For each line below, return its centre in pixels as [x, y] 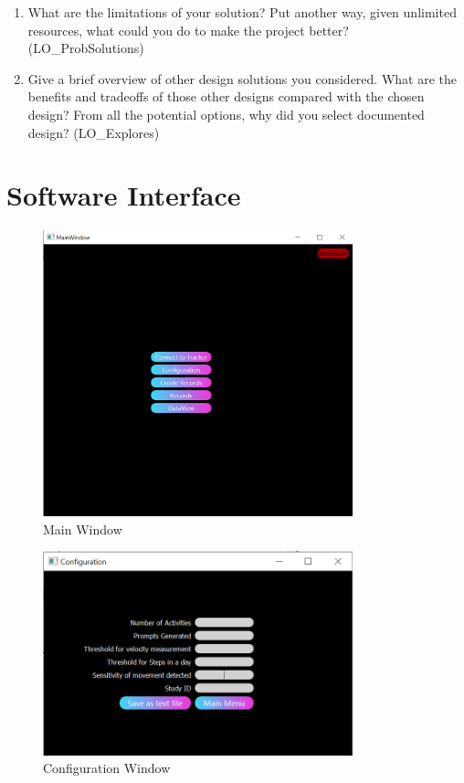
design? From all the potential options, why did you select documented [226, 114]
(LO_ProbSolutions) [86, 48]
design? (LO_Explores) [94, 132]
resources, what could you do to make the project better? [188, 30]
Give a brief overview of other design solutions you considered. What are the [243, 78]
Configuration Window [107, 768]
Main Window [83, 529]
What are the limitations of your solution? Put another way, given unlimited [242, 12]
